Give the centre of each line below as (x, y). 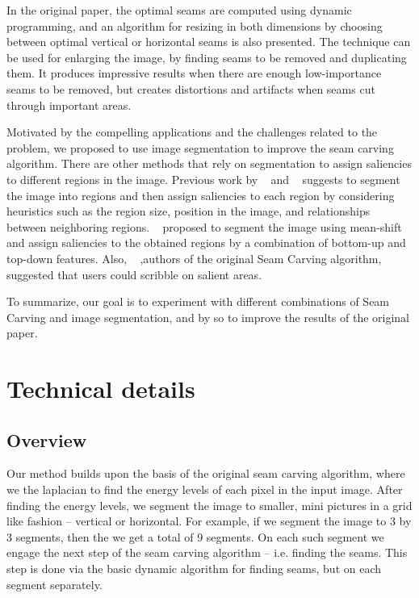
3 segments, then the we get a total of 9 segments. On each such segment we (195, 536)
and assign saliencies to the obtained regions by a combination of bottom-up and (206, 243)
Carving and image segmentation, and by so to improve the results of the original (208, 317)
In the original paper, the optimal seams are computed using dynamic (179, 10)
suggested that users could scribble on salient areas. (134, 274)
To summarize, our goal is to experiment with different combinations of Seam (198, 301)
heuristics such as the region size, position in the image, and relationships (189, 211)
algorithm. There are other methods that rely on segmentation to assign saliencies (209, 163)
